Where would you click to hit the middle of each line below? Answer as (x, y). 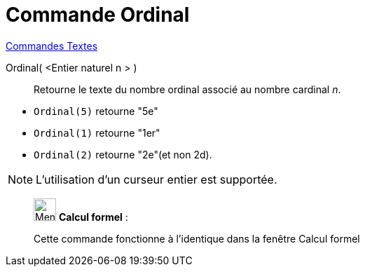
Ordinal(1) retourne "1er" (97, 132)
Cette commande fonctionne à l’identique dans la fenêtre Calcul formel (197, 238)
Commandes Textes (52, 46)
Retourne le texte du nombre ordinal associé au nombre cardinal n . (187, 89)
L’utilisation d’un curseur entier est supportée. (157, 179)
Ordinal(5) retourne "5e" (96, 111)
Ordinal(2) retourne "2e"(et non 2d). (123, 154)
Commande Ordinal (98, 15)
